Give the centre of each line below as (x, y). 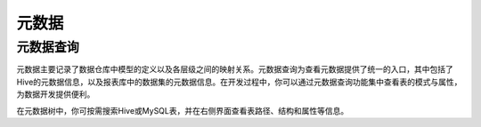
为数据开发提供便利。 (56, 94)
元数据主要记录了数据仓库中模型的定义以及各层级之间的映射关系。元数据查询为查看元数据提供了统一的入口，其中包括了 (235, 69)
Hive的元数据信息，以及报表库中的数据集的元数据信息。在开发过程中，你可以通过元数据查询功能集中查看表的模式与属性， (239, 82)
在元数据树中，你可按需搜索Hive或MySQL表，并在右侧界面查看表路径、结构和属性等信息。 (183, 110)
